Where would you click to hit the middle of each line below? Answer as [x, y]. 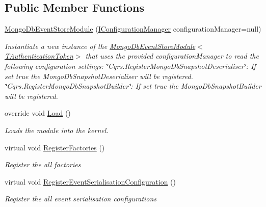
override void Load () [38, 113]
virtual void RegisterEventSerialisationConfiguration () [90, 181]
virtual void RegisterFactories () [55, 147]
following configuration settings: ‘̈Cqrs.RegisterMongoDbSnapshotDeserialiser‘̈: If [130, 66]
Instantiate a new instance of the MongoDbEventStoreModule [100, 46]
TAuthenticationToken [39, 56]
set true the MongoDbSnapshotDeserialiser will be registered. [99, 76]
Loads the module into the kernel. [57, 130]
